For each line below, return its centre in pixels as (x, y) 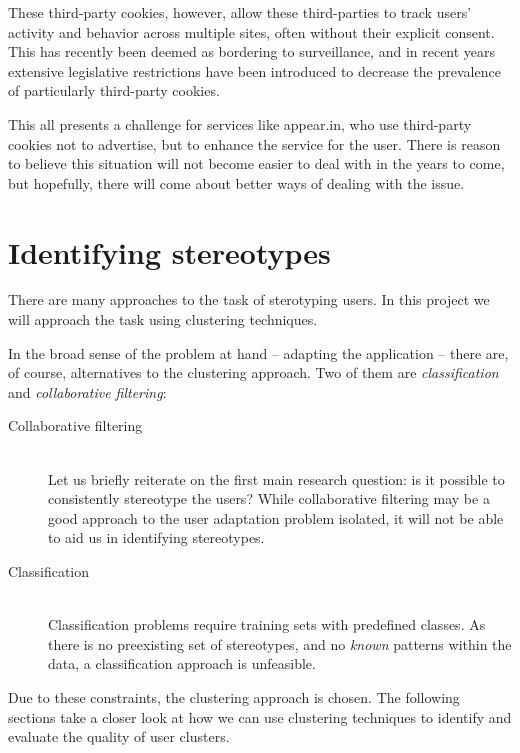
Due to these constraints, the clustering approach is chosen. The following (234, 696)
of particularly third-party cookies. (114, 90)
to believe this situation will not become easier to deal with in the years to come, (256, 163)
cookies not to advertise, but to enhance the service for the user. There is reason (254, 143)
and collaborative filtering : (87, 391)
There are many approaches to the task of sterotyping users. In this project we (249, 299)
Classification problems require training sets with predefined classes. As (267, 624)
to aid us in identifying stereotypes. (156, 537)
